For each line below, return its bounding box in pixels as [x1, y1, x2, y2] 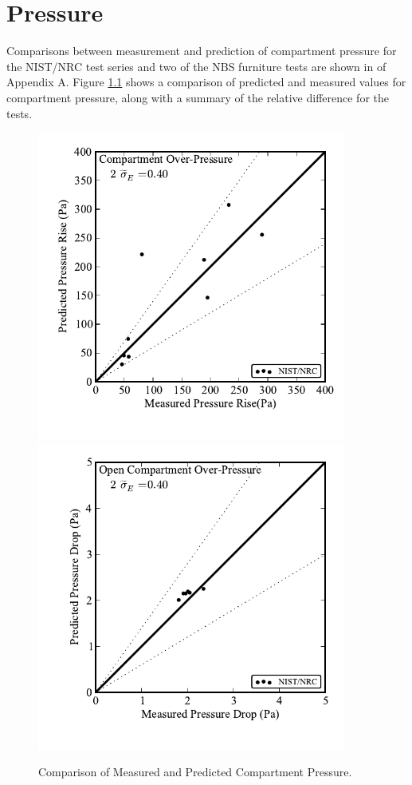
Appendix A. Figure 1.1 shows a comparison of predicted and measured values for [6, 73, 406, 90]
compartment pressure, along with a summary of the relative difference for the [6, 89, 389, 105]
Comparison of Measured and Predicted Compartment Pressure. [38, 763, 352, 780]
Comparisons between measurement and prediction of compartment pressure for [6, 42, 397, 59]
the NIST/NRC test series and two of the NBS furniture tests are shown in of [6, 57, 386, 74]
